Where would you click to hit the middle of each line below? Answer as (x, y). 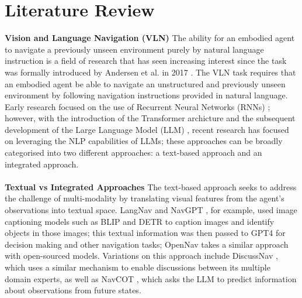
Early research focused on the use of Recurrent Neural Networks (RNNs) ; (138, 106)
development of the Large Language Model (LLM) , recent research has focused (147, 129)
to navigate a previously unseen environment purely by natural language (134, 49)
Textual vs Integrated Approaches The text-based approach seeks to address (151, 186)
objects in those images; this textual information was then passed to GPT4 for (145, 233)
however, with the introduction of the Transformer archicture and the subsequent (150, 118)
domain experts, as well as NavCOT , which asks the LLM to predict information (151, 278)
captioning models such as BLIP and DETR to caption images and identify (140, 221)
